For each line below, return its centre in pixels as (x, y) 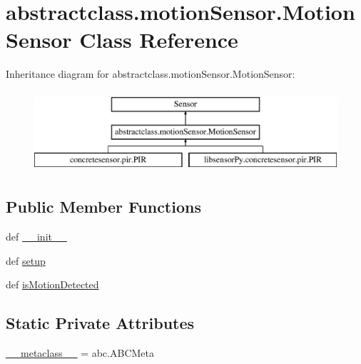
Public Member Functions (103, 207)
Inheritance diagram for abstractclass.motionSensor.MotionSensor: (151, 74)
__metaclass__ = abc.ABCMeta (80, 353)
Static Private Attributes (100, 323)
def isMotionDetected (52, 284)
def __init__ (36, 237)
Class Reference (159, 40)
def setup (26, 260)
